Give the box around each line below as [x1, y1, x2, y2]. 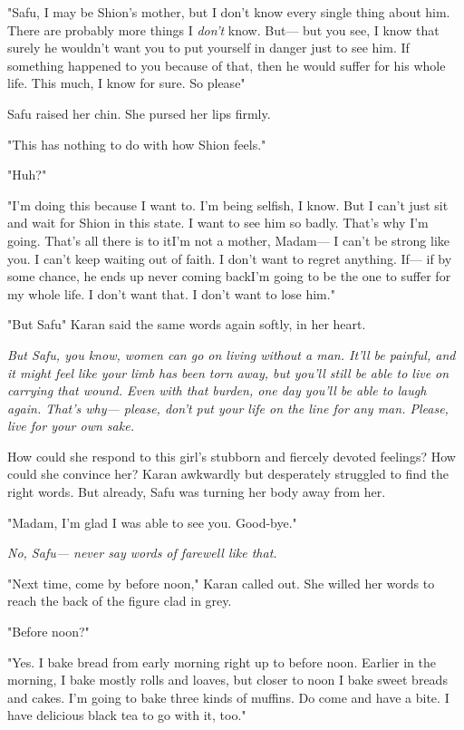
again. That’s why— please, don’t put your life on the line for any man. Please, [7, 398, 449, 417]
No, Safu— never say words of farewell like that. [7, 543, 277, 562]
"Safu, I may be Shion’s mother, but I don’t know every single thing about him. [7, 3, 450, 21]
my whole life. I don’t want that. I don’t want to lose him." [7, 284, 335, 303]
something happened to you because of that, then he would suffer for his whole [7, 55, 446, 74]
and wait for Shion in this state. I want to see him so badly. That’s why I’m [7, 213, 429, 232]
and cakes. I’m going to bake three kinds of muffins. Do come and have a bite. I [7, 687, 449, 706]
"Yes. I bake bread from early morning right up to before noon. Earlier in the [7, 652, 436, 671]
